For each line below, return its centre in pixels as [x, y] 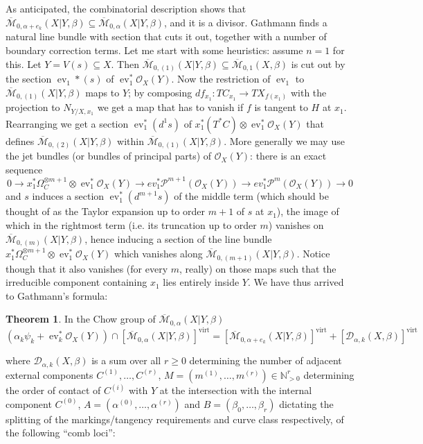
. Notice [313, 254]
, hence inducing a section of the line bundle [178, 238]
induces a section [68, 196]
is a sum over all [126, 360]
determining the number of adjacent [265, 360]
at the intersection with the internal [236, 390]
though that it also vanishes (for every [87, 268]
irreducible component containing [76, 282]
